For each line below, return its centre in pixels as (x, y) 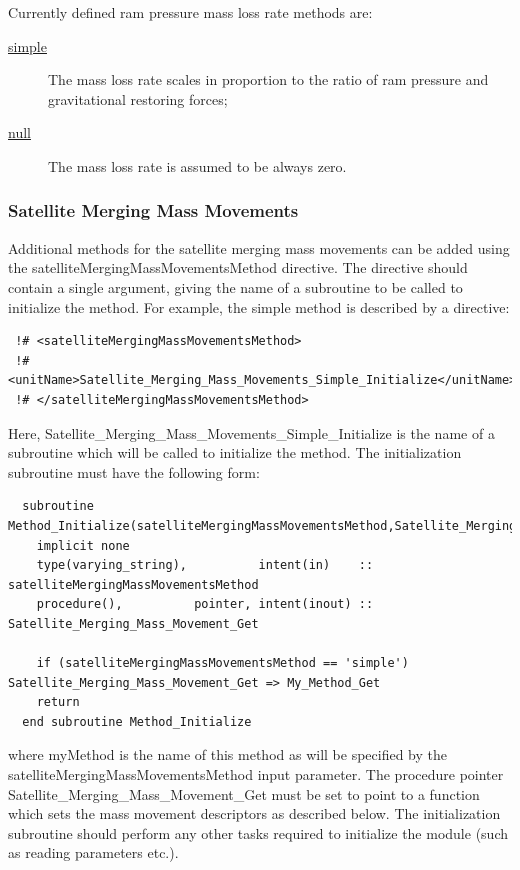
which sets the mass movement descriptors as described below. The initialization (254, 813)
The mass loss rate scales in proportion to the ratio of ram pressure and (268, 79)
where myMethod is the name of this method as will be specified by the (227, 754)
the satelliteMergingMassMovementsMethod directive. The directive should (238, 267)
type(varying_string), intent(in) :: (205, 565)
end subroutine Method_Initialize (137, 721)
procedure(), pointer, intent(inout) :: (205, 604)
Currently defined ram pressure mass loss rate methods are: (190, 12)
